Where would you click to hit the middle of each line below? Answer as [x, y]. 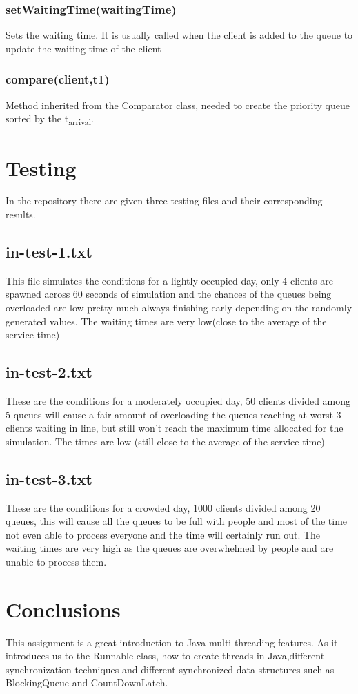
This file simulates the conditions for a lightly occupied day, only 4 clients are [169, 280]
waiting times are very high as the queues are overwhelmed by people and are [170, 548]
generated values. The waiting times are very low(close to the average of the [166, 321]
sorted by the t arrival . [50, 119]
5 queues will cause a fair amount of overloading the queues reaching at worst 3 [173, 414]
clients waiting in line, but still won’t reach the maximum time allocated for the [175, 428]
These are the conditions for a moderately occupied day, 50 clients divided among [178, 401]
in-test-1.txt [49, 252]
